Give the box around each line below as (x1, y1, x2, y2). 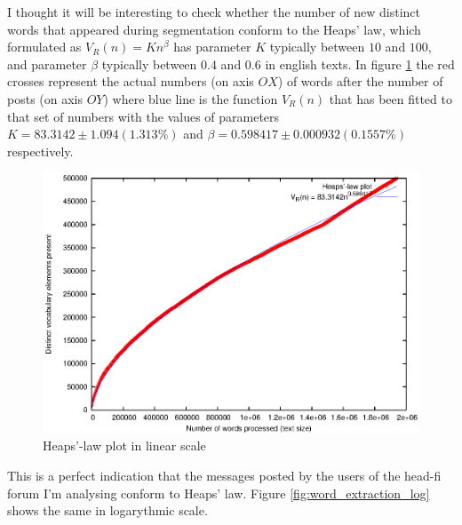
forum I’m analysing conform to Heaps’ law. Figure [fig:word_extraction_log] (7, 483, 430, 502)
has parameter (173, 37, 251, 56)
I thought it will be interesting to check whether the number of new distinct (7, 3, 420, 20)
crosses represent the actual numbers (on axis (7, 72, 254, 91)
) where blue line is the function (103, 89, 278, 107)
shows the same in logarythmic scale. (7, 501, 208, 520)
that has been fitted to (329, 89, 452, 107)
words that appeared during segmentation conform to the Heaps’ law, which (7, 20, 421, 38)
